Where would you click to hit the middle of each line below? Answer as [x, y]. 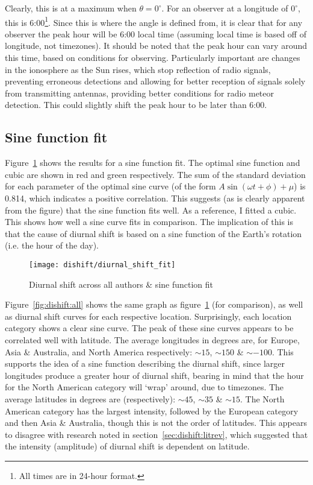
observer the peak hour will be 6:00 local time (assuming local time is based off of [156, 33]
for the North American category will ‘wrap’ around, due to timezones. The [144, 387]
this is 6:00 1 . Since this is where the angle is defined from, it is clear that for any [154, 21]
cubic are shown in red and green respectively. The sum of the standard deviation [155, 174]
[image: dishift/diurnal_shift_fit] [102, 265]
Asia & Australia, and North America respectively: [99, 351]
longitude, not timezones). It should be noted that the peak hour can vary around [156, 46]
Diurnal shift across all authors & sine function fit [121, 284]
